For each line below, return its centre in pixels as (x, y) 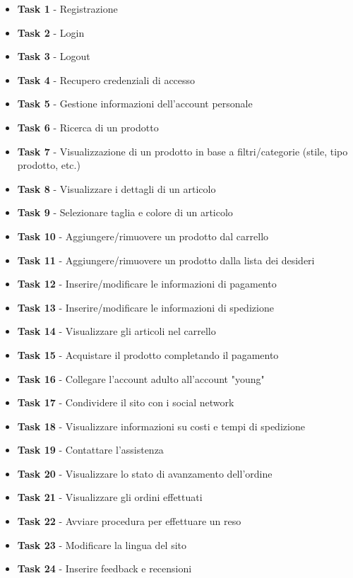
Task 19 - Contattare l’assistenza (90, 450)
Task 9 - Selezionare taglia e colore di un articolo (125, 212)
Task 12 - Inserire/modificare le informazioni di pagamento (147, 284)
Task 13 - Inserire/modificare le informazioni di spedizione (145, 307)
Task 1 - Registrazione (67, 8)
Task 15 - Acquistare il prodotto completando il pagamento (148, 354)
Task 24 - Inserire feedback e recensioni (104, 568)
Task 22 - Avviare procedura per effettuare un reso (129, 521)
